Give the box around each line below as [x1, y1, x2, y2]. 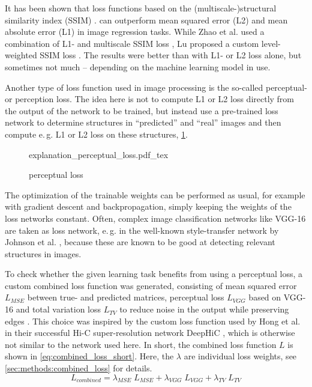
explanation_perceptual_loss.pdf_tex [29, 148, 169, 160]
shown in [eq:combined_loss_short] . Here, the [5, 350, 174, 362]
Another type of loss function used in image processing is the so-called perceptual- [5, 81, 307, 93]
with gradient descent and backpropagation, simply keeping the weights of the [5, 200, 292, 213]
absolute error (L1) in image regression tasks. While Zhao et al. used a [5, 25, 265, 38]
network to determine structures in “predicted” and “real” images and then [5, 116, 281, 129]
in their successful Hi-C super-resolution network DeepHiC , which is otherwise [5, 326, 295, 339]
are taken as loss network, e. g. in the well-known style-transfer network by [5, 224, 279, 236]
